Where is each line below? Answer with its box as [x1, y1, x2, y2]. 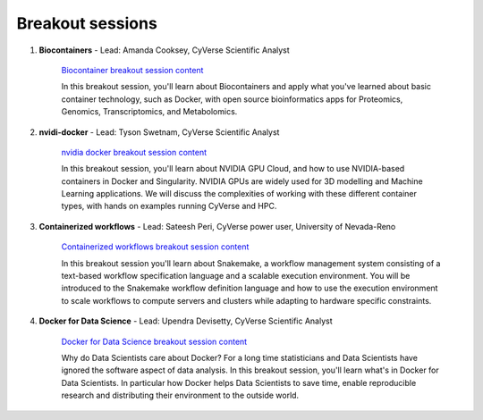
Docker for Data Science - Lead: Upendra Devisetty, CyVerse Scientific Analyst [38, 315, 333, 326]
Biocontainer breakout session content [61, 64, 204, 75]
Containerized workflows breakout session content [61, 241, 250, 252]
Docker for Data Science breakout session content [61, 336, 248, 347]
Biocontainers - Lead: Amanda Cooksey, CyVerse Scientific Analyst [38, 45, 290, 55]
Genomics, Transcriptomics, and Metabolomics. [61, 106, 238, 117]
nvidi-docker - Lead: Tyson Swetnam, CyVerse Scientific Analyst [38, 126, 280, 138]
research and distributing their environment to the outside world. [61, 390, 300, 401]
